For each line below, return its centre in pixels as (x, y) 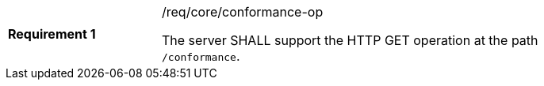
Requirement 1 (52, 34)
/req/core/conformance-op (243, 12)
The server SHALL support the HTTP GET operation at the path (350, 40)
